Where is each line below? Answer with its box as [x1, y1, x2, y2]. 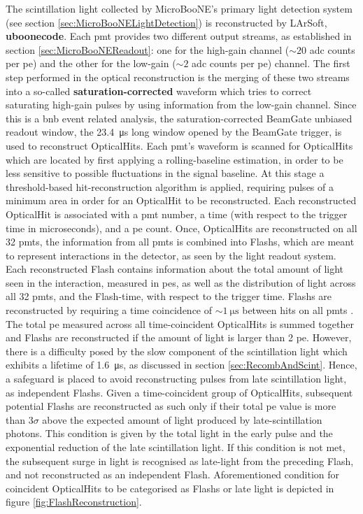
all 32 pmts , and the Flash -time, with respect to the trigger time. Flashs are [6, 289, 332, 304]
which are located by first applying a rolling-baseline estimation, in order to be [6, 152, 343, 166]
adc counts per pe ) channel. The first [192, 56, 350, 71]
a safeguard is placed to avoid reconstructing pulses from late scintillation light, [6, 371, 347, 386]
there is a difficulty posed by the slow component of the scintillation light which [6, 343, 348, 358]
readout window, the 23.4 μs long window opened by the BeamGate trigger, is [6, 124, 342, 139]
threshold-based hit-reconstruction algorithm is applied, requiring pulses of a [6, 179, 334, 194]
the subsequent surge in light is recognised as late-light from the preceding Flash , [6, 453, 354, 468]
